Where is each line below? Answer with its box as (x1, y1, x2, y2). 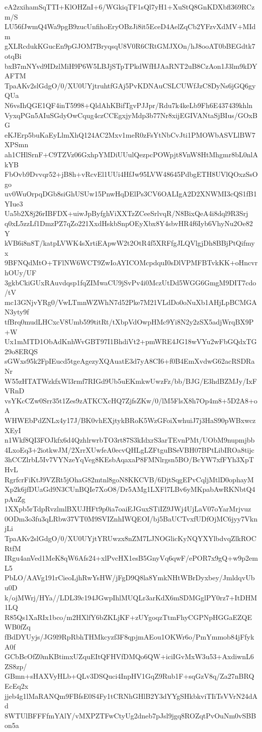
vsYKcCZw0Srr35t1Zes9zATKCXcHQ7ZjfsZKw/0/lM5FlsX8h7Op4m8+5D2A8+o (5, 395, 257, 405)
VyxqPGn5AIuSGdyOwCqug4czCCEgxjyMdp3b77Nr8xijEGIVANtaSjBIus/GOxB (5, 110, 257, 120)
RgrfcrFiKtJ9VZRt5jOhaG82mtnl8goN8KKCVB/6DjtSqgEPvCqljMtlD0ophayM (5, 474, 254, 484)
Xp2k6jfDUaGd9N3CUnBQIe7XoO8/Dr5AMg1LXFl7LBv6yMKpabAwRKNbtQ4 (5, 484, 255, 494)
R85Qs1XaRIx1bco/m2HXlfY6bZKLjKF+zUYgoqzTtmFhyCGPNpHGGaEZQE (5, 611, 252, 622)
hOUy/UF (5, 267, 37, 278)
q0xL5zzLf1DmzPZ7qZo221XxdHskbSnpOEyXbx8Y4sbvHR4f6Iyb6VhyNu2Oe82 (5, 218, 253, 229)
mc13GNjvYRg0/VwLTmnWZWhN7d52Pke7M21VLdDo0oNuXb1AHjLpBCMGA (5, 296, 257, 307)
